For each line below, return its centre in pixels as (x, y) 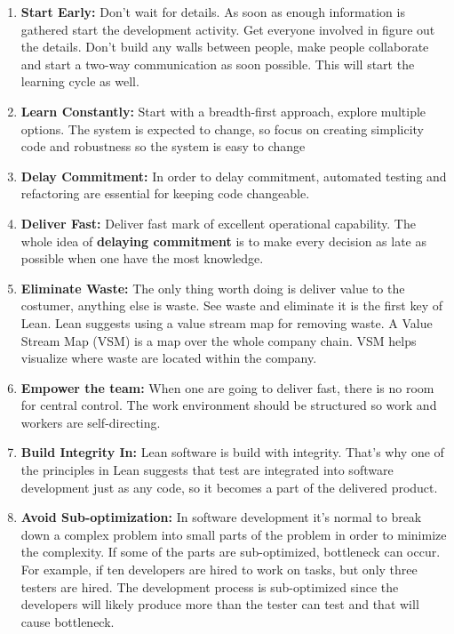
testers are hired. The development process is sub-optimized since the (210, 586)
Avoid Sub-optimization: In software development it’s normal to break (221, 517)
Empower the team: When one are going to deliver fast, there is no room (227, 387)
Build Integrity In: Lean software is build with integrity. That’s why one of (232, 452)
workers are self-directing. (91, 422)
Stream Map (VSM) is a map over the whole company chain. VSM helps (219, 340)
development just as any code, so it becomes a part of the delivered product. (229, 487)
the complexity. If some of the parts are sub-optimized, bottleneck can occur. (231, 552)
